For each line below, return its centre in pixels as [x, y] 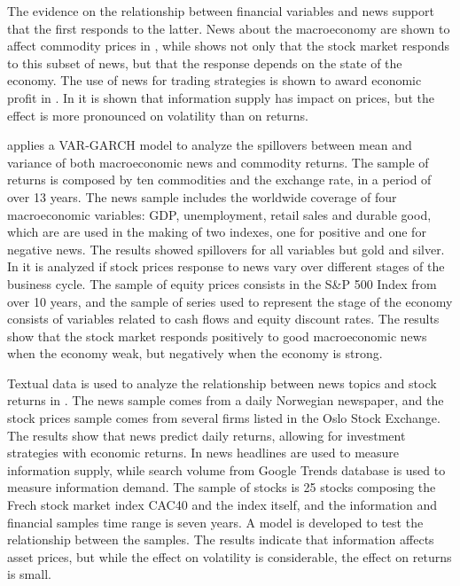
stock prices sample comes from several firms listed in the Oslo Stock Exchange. [224, 418]
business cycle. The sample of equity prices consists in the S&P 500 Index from [222, 283]
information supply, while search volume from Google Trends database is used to [226, 469]
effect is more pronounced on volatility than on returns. [158, 115]
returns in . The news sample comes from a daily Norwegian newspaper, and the [226, 400]
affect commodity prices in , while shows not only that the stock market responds [229, 46]
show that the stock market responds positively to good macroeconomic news [217, 336]
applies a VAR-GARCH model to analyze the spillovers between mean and [210, 145]
